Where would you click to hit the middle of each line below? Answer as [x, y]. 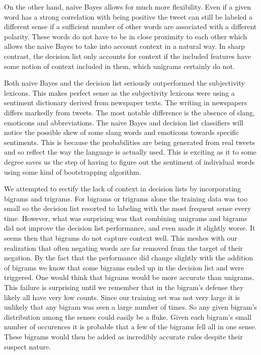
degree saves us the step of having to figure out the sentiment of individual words [129, 161]
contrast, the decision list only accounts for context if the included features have [127, 56]
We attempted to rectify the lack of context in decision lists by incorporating [122, 189]
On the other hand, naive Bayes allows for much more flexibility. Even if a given [128, 7]
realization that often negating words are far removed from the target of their [123, 247]
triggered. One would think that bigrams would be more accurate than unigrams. [129, 277]
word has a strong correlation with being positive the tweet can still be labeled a [128, 16]
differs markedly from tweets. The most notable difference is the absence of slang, [129, 112]
